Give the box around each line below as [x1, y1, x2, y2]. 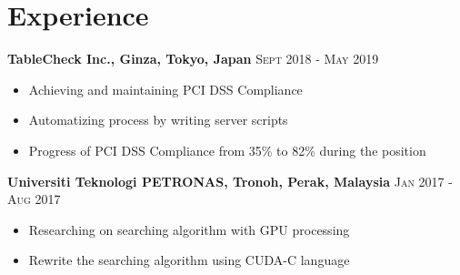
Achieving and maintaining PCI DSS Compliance [28, 79, 303, 98]
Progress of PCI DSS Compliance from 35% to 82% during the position [28, 140, 426, 159]
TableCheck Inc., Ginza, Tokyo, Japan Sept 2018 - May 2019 [7, 49, 379, 68]
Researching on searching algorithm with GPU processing [28, 219, 350, 239]
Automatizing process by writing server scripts [28, 110, 288, 129]
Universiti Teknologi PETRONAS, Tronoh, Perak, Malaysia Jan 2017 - [7, 171, 453, 190]
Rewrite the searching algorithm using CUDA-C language [28, 250, 350, 270]
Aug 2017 [7, 189, 61, 209]
